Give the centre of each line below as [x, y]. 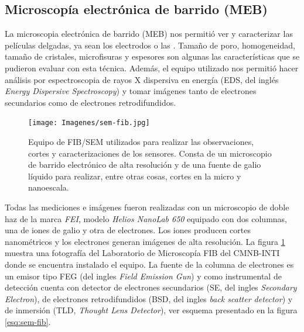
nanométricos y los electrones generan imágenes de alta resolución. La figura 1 [145, 241]
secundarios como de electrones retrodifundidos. [90, 102]
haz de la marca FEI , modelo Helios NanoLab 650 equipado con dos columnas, [146, 218]
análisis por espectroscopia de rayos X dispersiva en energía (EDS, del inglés [142, 79]
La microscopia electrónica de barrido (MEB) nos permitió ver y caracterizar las [149, 34]
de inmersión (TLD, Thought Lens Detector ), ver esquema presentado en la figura [151, 310]
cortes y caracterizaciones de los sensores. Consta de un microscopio [150, 153]
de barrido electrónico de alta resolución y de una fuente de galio [145, 165]
